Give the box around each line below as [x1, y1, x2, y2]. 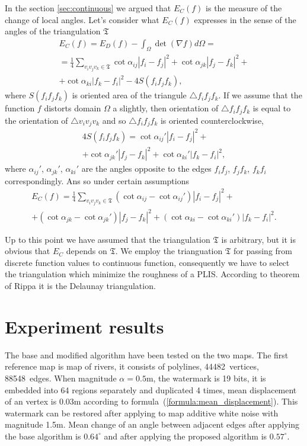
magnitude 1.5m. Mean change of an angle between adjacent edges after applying [5, 418, 300, 431]
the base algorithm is [5, 429, 81, 442]
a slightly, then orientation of [113, 102, 219, 114]
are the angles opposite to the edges [81, 162, 212, 175]
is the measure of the [206, 2, 282, 14]
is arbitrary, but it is [221, 233, 296, 245]
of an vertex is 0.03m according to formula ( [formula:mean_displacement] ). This [5, 395, 298, 408]
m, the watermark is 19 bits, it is [146, 371, 266, 384]
